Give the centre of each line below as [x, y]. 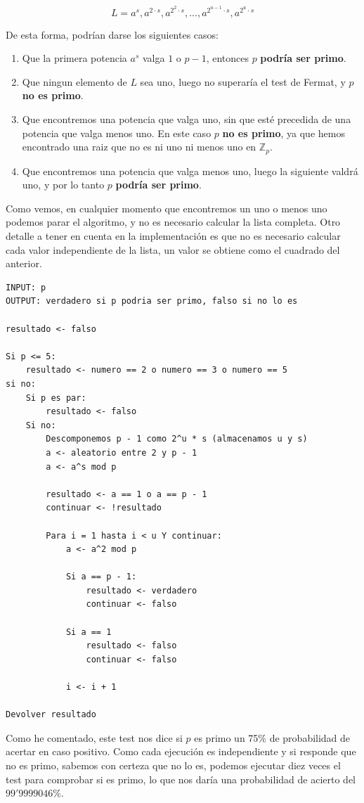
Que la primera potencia [74, 58]
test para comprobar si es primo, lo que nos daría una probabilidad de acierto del [181, 779]
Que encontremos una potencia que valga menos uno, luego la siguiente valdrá [190, 171]
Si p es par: [56, 398]
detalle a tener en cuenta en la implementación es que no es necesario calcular [173, 236]
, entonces [227, 58]
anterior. [24, 263]
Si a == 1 [89, 632]
